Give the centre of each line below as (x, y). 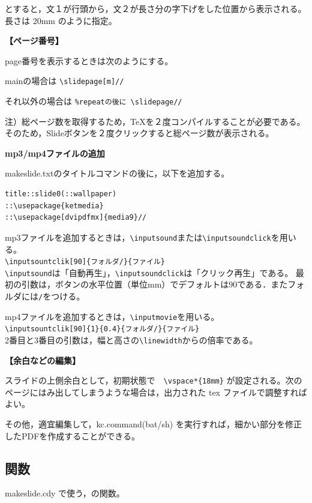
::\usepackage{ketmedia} (54, 206)
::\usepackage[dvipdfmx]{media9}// (76, 218)
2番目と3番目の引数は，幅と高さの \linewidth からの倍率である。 (131, 339)
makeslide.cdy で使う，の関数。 (65, 493)
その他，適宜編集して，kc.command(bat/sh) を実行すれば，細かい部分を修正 (153, 424)
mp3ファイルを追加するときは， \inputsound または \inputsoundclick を (142, 237)
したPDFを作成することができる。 (73, 435)
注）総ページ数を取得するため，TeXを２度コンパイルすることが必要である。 (155, 121)
